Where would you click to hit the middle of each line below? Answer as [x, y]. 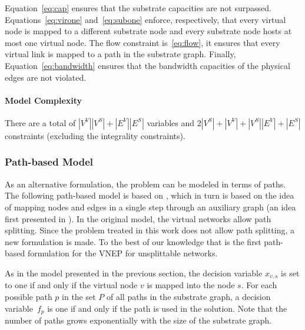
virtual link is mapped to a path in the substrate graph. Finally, [120, 54]
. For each [259, 285]
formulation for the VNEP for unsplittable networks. [122, 253]
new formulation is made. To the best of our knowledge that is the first [133, 241]
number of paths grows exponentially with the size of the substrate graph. [138, 320]
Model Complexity [44, 100]
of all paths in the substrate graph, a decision [189, 296]
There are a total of [40, 122]
